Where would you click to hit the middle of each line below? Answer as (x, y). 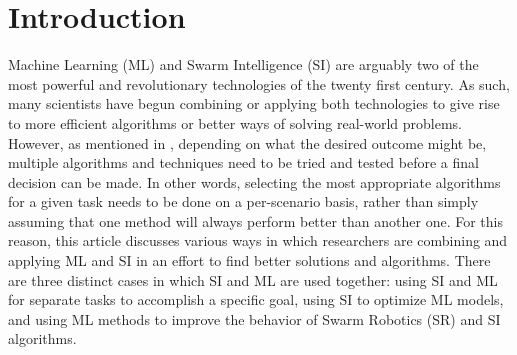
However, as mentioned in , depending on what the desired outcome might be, (247, 142)
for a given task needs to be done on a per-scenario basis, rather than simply (243, 201)
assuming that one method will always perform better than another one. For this (255, 220)
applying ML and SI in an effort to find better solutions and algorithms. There (249, 260)
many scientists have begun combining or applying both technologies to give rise (254, 103)
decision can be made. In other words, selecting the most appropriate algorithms (254, 181)
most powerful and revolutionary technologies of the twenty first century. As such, (259, 83)
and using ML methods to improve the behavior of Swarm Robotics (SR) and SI (254, 318)
